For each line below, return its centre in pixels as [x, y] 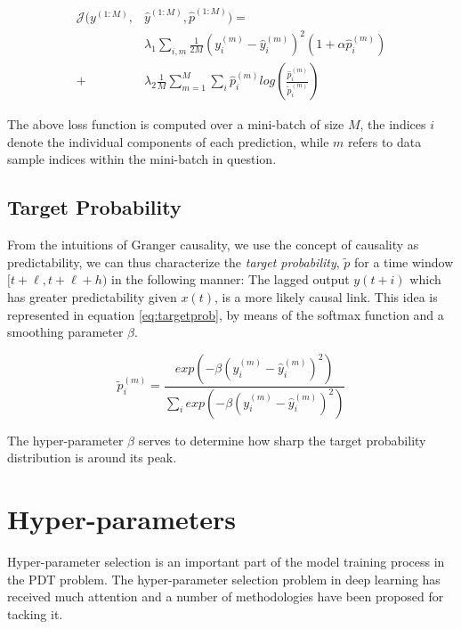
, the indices [393, 124]
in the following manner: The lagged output [230, 279]
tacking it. [35, 613]
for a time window [404, 261]
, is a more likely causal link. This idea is [326, 297]
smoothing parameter [65, 332]
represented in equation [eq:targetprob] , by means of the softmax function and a [226, 314]
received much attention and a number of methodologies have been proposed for [226, 596]
